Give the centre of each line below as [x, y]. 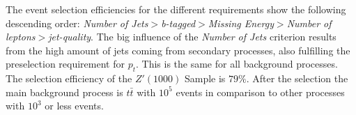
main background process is [64, 92]
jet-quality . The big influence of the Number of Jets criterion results [192, 37]
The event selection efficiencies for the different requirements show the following [176, 9]
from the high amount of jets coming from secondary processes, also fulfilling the [178, 50]
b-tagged [178, 23]
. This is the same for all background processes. [237, 64]
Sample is [205, 78]
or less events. [74, 106]
